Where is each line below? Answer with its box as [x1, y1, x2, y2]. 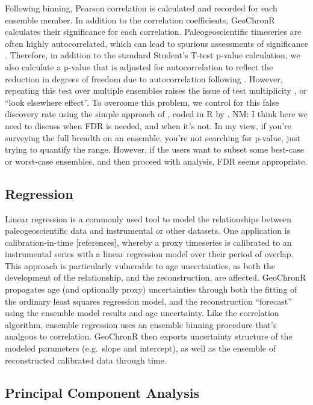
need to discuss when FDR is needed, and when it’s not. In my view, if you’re [5, 119, 291, 132]
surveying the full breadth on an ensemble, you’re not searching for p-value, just [5, 131, 300, 144]
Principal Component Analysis [5, 383, 199, 401]
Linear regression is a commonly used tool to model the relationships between [5, 212, 291, 225]
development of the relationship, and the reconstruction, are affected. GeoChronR [5, 271, 306, 284]
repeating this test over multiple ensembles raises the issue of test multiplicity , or [5, 84, 307, 97]
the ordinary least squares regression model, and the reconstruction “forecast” [5, 294, 292, 307]
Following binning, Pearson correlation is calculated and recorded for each [5, 2, 277, 14]
